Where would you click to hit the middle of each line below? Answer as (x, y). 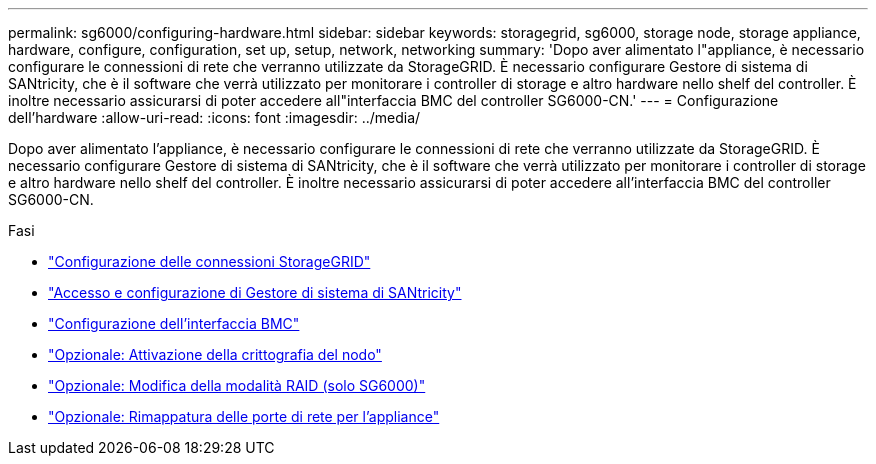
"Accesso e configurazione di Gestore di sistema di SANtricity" (255, 292)
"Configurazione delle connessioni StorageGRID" (209, 261)
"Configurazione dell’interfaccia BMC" (174, 323)
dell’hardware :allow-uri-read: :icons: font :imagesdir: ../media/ (214, 117)
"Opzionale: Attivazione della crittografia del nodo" (215, 354)
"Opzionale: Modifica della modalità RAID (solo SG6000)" (237, 385)
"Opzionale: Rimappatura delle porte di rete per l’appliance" (244, 416)
